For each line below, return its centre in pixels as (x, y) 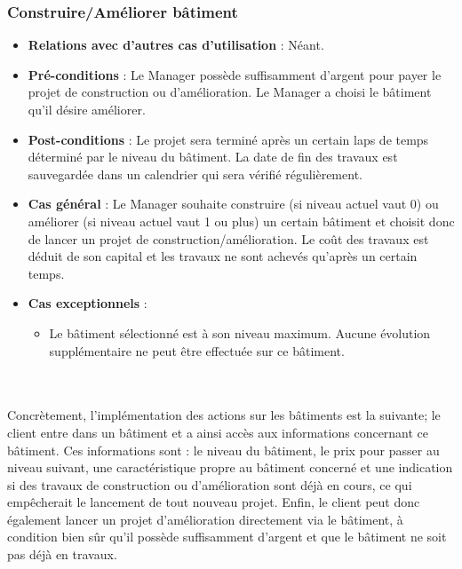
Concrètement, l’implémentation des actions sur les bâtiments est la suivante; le (224, 415)
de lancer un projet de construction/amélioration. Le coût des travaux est (228, 238)
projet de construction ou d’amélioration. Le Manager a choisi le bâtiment (230, 92)
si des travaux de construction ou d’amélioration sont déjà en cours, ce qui (210, 484)
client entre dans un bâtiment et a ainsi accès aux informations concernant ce (218, 432)
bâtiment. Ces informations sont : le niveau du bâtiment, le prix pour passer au (223, 450)
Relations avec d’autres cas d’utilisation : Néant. (176, 45)
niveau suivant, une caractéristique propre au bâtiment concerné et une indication (230, 467)
